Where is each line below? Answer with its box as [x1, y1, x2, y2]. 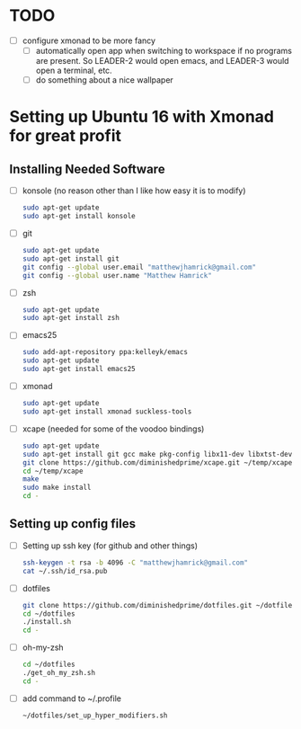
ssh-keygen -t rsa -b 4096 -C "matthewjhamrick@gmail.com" [22, 558, 249, 567]
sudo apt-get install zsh [22, 314, 120, 323]
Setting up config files [9, 516, 137, 531]
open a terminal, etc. [35, 65, 112, 76]
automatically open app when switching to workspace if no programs [35, 46, 292, 56]
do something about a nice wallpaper [35, 75, 173, 85]
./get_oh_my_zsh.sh [22, 669, 96, 678]
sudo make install [22, 483, 92, 493]
